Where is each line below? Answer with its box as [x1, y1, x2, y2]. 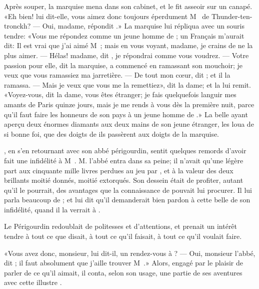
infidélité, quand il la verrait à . [4, 204, 100, 214]
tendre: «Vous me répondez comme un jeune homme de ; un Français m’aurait [4, 30, 244, 41]
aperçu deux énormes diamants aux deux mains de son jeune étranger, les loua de [4, 119, 254, 129]
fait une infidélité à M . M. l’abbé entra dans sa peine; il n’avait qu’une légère [4, 155, 243, 165]
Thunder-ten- [211, 11, 252, 21]
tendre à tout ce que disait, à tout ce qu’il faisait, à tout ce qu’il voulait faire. [4, 231, 242, 241]
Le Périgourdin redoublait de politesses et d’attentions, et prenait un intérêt [4, 221, 237, 231]
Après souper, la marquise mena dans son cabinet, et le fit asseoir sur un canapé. [4, 1, 252, 11]
